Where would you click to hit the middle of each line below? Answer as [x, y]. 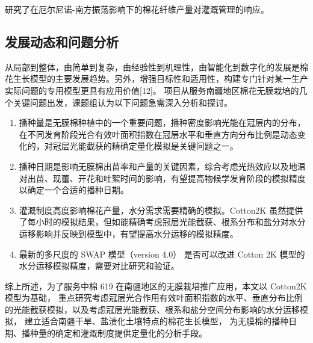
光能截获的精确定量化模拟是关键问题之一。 [154, 146]
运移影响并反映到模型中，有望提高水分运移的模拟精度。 [129, 233]
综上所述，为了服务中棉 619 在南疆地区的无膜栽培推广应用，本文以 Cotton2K [156, 286]
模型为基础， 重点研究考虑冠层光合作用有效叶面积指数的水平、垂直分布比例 [154, 298]
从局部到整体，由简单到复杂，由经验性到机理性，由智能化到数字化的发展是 [152, 66]
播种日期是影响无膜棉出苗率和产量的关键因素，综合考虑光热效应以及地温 [162, 166]
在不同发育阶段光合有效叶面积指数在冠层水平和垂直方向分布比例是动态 [158, 134]
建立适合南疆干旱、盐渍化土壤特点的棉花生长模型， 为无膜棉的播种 [156, 321]
